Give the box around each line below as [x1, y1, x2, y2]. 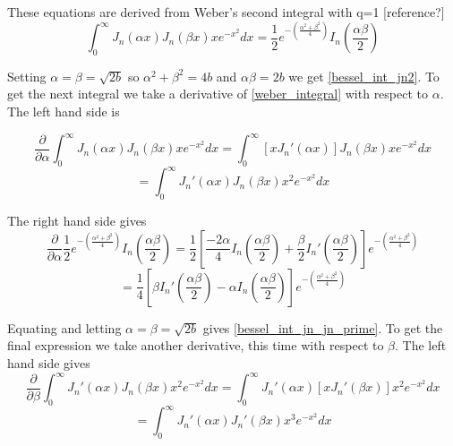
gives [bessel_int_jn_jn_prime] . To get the [202, 318, 443, 337]
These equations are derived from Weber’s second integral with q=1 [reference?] [7, 3, 445, 21]
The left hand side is [7, 102, 120, 121]
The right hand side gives [7, 211, 147, 230]
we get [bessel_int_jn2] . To [288, 66, 440, 85]
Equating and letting [7, 318, 122, 337]
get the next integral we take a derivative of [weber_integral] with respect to [7, 84, 429, 103]
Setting [7, 66, 47, 85]
